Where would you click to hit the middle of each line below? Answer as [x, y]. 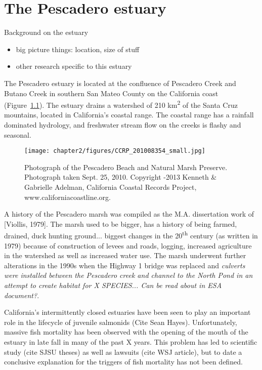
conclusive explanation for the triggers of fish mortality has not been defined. [123, 362]
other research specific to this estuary [74, 66]
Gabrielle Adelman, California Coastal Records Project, [111, 187]
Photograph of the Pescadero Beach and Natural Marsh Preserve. [126, 167]
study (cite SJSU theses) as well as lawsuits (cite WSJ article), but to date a [123, 352]
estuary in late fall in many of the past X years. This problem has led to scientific [131, 341]
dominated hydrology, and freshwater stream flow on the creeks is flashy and [123, 124]
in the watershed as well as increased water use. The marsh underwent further [125, 255]
